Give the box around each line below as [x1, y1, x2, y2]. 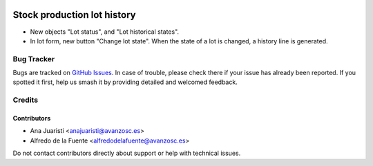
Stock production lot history [12, 9, 136, 21]
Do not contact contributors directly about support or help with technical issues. [12, 149, 241, 158]
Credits [12, 95, 38, 105]
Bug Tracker [12, 54, 55, 63]
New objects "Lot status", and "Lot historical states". [30, 28, 180, 36]
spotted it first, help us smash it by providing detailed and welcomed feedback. [12, 78, 238, 86]
